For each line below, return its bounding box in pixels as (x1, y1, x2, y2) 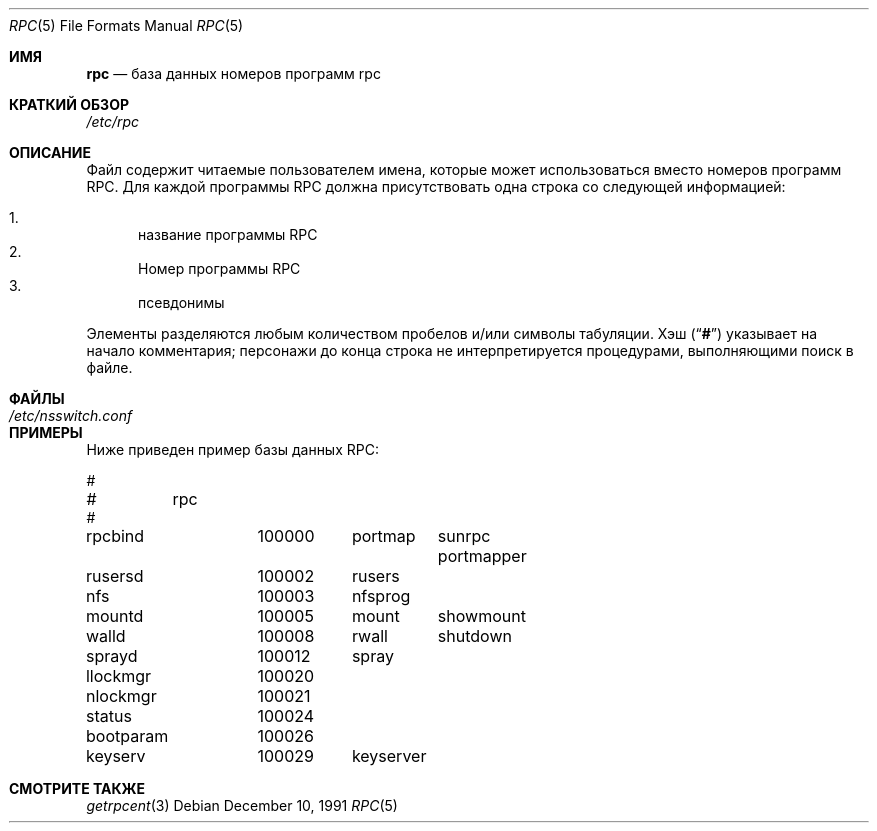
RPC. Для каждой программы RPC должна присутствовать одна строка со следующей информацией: (86, 178, 786, 195)
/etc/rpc (86, 113, 140, 130)
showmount (437, 606, 526, 626)
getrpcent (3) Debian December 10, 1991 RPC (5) (86, 797, 398, 814)
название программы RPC (138, 226, 318, 243)
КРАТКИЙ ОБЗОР (9, 96, 129, 113)
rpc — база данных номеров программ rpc (86, 65, 381, 82)
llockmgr (85, 666, 152, 686)
